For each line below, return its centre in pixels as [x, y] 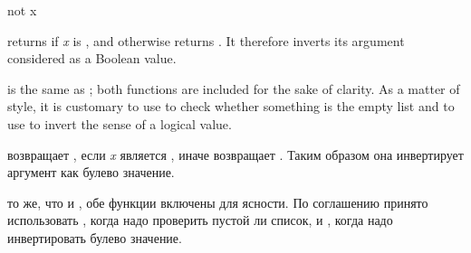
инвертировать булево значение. [95, 237]
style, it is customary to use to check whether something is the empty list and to [231, 106]
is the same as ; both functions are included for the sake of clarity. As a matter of [234, 88]
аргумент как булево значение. [91, 172]
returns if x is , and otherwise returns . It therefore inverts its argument [206, 40]
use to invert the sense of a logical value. [120, 123]
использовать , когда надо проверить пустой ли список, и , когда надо [200, 220]
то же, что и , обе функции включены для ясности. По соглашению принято [218, 202]
